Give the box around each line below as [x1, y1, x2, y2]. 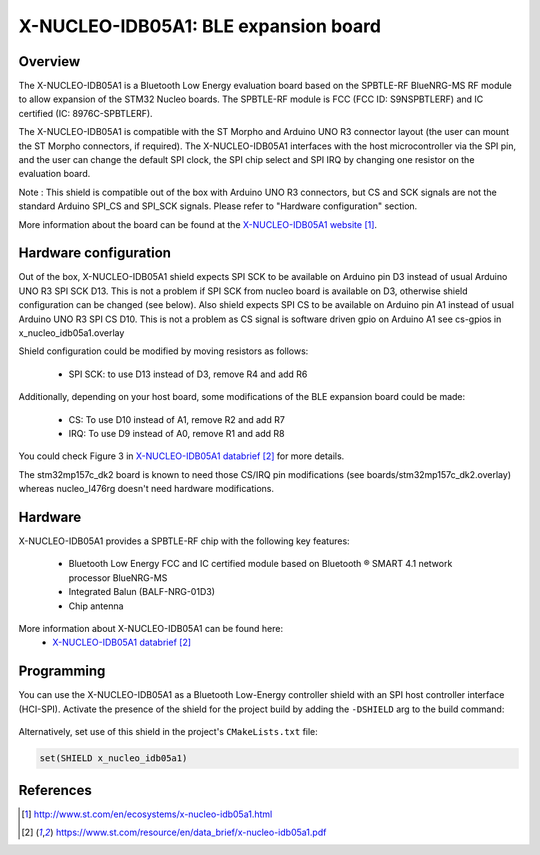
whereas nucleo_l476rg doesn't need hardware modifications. [18, 483, 275, 495]
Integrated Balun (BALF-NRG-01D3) [68, 586, 215, 598]
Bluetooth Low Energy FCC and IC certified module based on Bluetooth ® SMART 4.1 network [68, 558, 453, 570]
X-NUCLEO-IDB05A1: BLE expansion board [18, 15, 382, 37]
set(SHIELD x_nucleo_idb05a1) [39, 753, 188, 764]
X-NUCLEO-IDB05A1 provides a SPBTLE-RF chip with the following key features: [18, 535, 350, 547]
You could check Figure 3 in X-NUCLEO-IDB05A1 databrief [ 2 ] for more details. [18, 450, 345, 462]
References [18, 781, 92, 799]
